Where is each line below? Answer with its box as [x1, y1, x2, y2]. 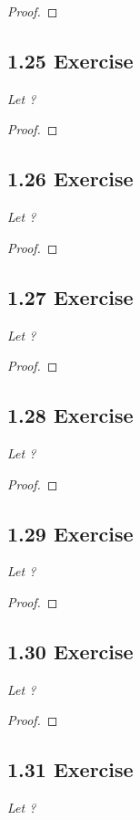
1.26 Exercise [7, 164, 134, 193]
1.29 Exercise [7, 519, 134, 547]
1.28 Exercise [7, 401, 134, 429]
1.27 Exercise [7, 282, 134, 310]
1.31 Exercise [7, 755, 134, 783]
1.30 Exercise [7, 636, 134, 665]
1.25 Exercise [7, 46, 134, 74]
